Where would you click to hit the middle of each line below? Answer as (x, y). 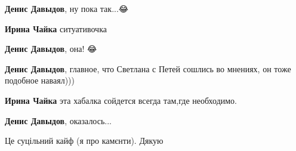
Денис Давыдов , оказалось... (58, 120)
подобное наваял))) (40, 80)
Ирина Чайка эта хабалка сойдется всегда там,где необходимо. (121, 100)
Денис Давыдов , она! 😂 (51, 49)
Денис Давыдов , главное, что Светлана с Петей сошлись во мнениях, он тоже (148, 68)
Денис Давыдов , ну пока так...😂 (67, 8)
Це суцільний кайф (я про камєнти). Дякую (84, 141)
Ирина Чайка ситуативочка (56, 28)
